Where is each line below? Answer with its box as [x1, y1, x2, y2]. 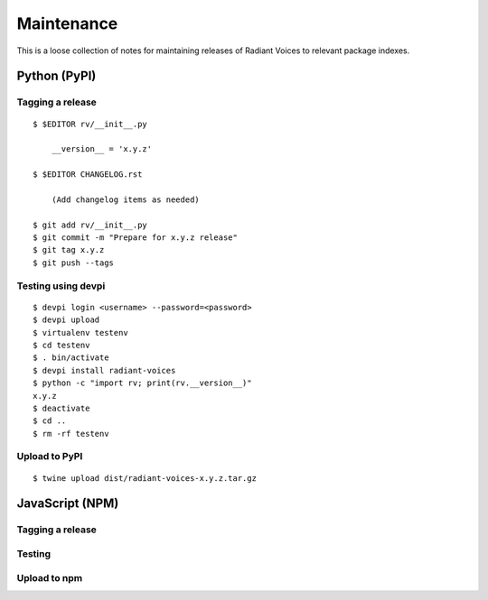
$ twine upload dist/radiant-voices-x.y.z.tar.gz [33, 473, 258, 483]
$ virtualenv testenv [33, 328, 128, 337]
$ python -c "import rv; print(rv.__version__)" [33, 378, 252, 388]
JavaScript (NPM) [16, 496, 119, 512]
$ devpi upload [33, 315, 100, 325]
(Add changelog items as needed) [51, 194, 201, 205]
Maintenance [16, 14, 118, 33]
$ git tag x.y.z [33, 245, 105, 255]
